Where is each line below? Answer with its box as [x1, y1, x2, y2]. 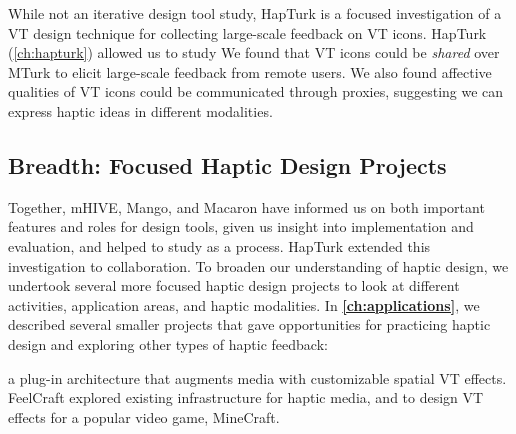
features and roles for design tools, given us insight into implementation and [8, 216, 474, 237]
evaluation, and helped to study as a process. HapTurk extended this [8, 235, 431, 256]
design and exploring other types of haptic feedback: [8, 333, 328, 354]
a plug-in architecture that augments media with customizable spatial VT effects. [8, 367, 507, 388]
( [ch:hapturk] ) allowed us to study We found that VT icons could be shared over [8, 42, 500, 63]
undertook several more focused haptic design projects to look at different [8, 275, 460, 296]
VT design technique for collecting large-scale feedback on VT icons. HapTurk [8, 22, 487, 43]
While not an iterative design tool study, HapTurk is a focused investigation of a [8, 3, 502, 23]
